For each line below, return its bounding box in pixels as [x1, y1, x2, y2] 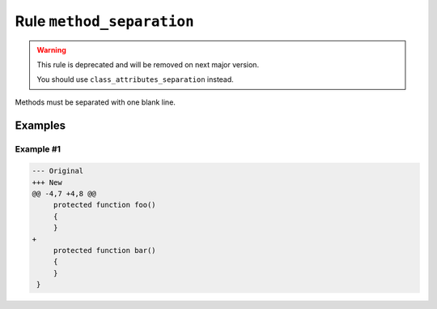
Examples [15, 118, 66, 132]
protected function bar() [53, 246, 157, 255]
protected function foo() [53, 200, 157, 210]
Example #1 [15, 143, 61, 154]
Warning [36, 45, 66, 54]
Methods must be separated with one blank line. [15, 97, 176, 107]
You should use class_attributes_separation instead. [36, 75, 234, 84]
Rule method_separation [15, 12, 194, 30]
